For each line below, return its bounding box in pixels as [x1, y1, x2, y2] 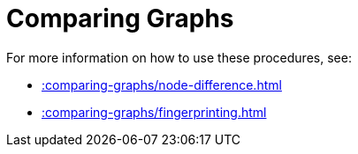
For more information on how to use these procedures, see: [6, 49, 352, 65]
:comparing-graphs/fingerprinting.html [42, 104, 267, 120]
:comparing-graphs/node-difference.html [42, 77, 282, 92]
